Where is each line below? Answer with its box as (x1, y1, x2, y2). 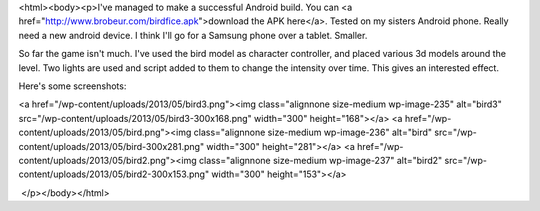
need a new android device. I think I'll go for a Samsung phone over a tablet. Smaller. (18, 29, 368, 41)
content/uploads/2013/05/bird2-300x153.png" (18, 168, 210, 180)
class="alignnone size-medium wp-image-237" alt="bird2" (198, 154, 443, 166)
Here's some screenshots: (18, 80, 127, 92)
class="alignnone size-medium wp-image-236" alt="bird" (193, 126, 433, 139)
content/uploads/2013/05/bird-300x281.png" (18, 140, 205, 152)
